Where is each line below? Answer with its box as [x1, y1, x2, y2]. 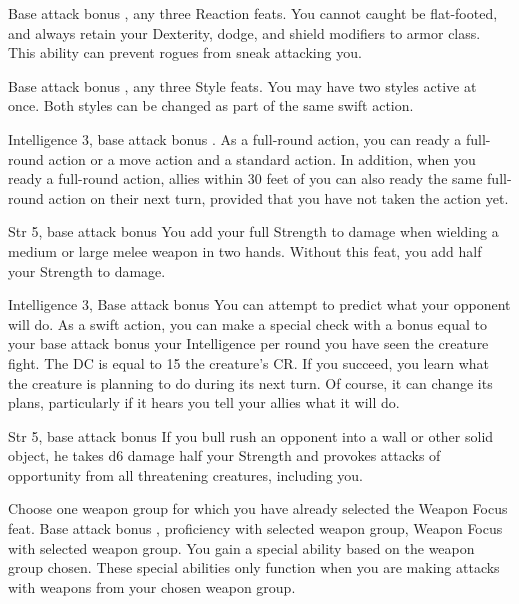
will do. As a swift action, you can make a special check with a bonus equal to [8, 313, 487, 334]
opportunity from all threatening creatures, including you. [8, 464, 364, 485]
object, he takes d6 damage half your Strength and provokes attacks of [8, 445, 441, 466]
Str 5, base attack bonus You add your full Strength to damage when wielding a [8, 221, 499, 242]
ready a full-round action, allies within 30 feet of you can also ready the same [8, 168, 483, 189]
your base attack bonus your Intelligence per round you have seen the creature [8, 333, 489, 354]
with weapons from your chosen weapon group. [8, 576, 296, 597]
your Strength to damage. [8, 260, 166, 281]
